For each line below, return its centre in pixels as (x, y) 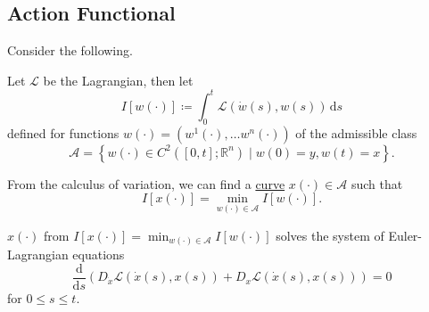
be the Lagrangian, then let (118, 80)
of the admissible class (356, 132)
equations (99, 255)
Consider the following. (70, 50)
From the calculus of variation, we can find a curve (146, 183)
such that (377, 183)
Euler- (405, 235)
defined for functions (63, 132)
